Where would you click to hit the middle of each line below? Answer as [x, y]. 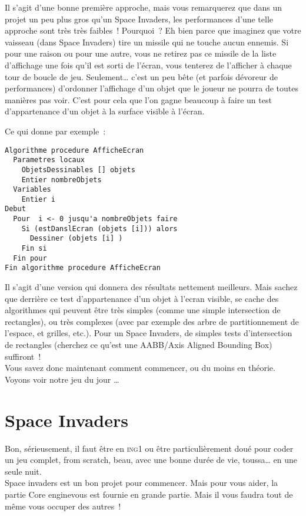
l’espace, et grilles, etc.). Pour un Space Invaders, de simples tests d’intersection [149, 333]
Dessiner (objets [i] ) [76, 239]
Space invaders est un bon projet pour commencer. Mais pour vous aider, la [142, 483]
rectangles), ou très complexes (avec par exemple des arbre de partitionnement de [152, 321]
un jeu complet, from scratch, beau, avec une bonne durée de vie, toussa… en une [151, 460]
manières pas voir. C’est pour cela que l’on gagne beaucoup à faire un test [138, 99]
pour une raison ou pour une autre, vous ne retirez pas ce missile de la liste [141, 53]
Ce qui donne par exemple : [55, 131]
